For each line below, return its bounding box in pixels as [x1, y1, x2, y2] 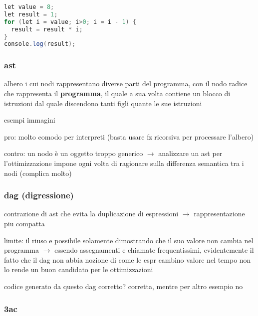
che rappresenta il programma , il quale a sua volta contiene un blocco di [4, 88, 231, 99]
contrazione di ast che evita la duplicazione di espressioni [4, 208, 179, 219]
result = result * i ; [11, 25, 83, 33]
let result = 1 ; [4, 10, 58, 18]
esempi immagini [4, 115, 55, 125]
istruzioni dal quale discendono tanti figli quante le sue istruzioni [4, 98, 202, 108]
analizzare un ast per [158, 148, 223, 158]
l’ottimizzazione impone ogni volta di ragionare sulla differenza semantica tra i [4, 158, 244, 168]
